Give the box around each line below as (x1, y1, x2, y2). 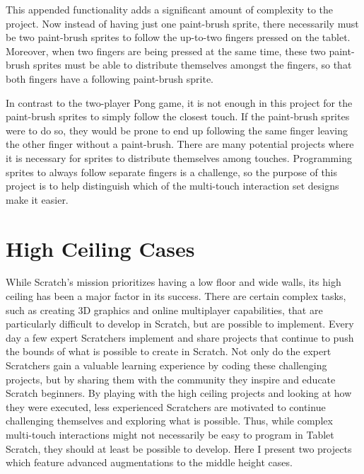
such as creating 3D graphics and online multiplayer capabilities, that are (6, 302, 323, 317)
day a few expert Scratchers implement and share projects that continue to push (6, 330, 354, 345)
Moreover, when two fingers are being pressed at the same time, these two (6, 43, 326, 58)
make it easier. (6, 192, 69, 207)
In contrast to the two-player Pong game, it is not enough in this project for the (6, 95, 353, 110)
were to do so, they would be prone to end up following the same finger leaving (6, 122, 348, 137)
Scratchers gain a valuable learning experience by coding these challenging (6, 358, 327, 372)
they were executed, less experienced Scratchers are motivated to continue (6, 399, 326, 414)
